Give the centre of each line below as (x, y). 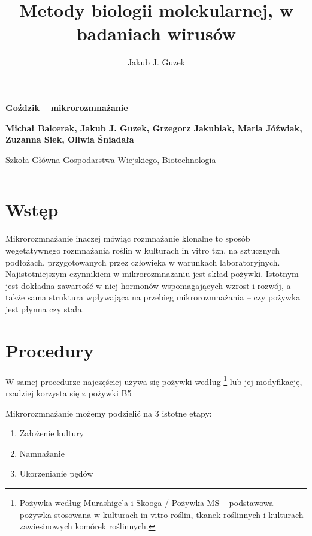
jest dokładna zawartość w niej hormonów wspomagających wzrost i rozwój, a (148, 285)
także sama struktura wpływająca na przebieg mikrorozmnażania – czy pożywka (153, 297)
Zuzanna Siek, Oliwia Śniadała (70, 139)
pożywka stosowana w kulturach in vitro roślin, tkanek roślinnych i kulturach (161, 514)
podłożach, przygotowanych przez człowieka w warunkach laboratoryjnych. (143, 262)
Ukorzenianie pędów (56, 473)
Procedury (50, 350)
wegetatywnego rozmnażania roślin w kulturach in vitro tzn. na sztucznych (143, 250)
